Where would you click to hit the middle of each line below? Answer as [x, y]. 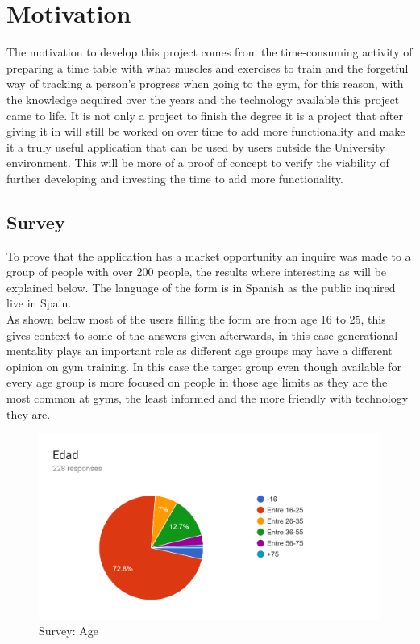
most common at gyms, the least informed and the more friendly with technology [208, 398]
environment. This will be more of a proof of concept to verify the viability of [198, 163]
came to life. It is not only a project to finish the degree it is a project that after [205, 115]
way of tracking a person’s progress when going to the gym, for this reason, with [205, 84]
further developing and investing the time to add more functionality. [175, 178]
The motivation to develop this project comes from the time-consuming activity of [210, 52]
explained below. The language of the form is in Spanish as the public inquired [201, 287]
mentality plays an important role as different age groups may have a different [200, 351]
